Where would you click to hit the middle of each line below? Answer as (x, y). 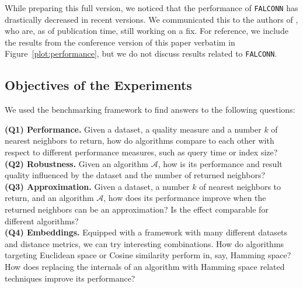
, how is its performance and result (220, 163)
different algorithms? (42, 221)
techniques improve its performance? (70, 278)
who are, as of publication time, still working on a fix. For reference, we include (147, 31)
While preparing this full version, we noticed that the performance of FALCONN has (151, 8)
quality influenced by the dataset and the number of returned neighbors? (135, 175)
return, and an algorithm (49, 198)
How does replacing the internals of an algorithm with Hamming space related (145, 267)
